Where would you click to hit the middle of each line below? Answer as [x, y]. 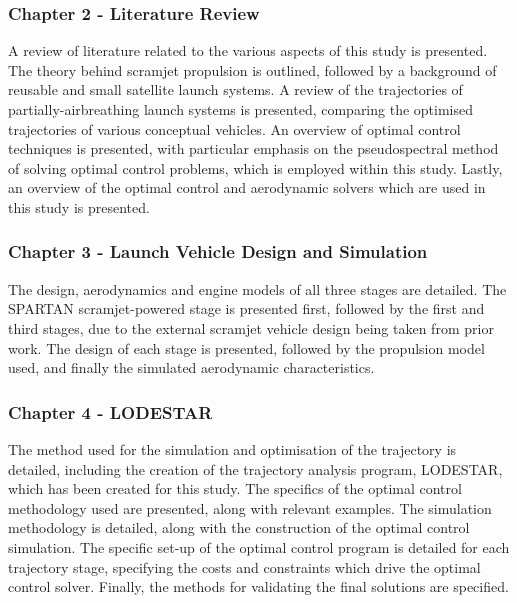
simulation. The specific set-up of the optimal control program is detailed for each [259, 546]
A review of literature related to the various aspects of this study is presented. [248, 50]
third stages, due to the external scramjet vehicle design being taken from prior [251, 327]
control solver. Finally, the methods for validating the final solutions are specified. [258, 586]
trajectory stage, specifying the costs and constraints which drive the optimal [244, 566]
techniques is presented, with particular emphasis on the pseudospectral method [253, 148]
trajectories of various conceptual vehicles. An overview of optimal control [234, 128]
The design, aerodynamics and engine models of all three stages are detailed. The [257, 288]
